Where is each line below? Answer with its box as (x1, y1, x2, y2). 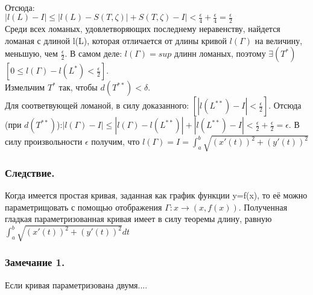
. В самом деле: (65, 47, 122, 60)
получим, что (91, 135, 140, 148)
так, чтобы (58, 81, 98, 94)
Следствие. (5, 165, 55, 180)
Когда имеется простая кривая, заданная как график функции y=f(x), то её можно (5, 188, 308, 201)
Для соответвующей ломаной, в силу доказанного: (5, 99, 189, 112)
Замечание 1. (5, 255, 65, 270)
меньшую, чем (5, 47, 58, 60)
